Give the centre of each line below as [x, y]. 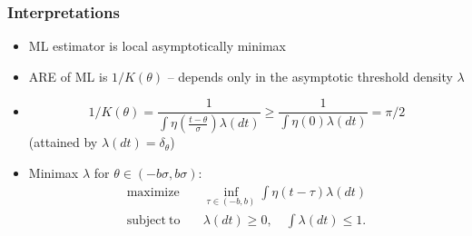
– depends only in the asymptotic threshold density [310, 76]
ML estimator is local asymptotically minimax [157, 46]
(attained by [63, 142]
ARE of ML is [68, 76]
